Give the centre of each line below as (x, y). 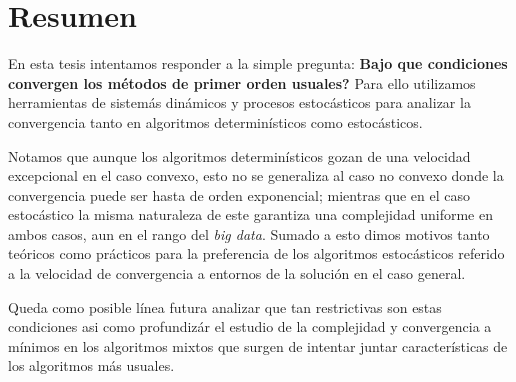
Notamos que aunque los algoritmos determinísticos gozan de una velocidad (239, 155)
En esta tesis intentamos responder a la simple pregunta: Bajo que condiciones (258, 63)
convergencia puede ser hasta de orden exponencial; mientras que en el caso (239, 194)
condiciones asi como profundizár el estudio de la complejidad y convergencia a (250, 326)
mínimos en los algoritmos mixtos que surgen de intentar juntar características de (258, 345)
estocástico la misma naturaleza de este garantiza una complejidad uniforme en (250, 214)
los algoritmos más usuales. (91, 365)
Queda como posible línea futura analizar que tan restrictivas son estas (225, 306)
